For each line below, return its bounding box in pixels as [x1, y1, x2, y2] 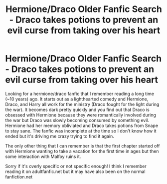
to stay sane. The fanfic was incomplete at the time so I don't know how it [5, 127, 157, 133]
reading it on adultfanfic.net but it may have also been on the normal [5, 168, 146, 174]
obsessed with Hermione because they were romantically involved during [5, 111, 156, 118]
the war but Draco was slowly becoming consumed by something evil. [5, 117, 150, 123]
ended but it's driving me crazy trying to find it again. [5, 133, 115, 139]
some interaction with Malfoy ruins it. [5, 153, 81, 159]
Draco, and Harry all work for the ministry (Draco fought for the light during [5, 101, 160, 107]
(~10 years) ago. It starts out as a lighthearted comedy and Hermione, [5, 96, 149, 102]
